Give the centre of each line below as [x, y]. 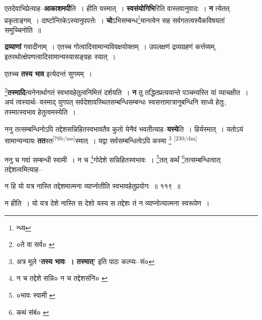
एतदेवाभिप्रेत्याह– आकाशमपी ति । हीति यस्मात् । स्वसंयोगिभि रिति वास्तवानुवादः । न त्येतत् [117, 8]
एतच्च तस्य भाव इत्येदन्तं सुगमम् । [48, 73]
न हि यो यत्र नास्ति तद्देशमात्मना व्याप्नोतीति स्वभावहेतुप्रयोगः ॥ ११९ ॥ [93, 186]
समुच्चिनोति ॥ [23, 29]
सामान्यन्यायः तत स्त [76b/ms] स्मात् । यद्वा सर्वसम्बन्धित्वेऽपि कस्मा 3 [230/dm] [101, 140]
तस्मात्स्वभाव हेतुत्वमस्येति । [40, 112]
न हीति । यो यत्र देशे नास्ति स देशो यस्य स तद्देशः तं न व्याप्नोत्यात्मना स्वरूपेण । [107, 203]
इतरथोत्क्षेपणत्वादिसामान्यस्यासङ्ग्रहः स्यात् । [60, 57]
